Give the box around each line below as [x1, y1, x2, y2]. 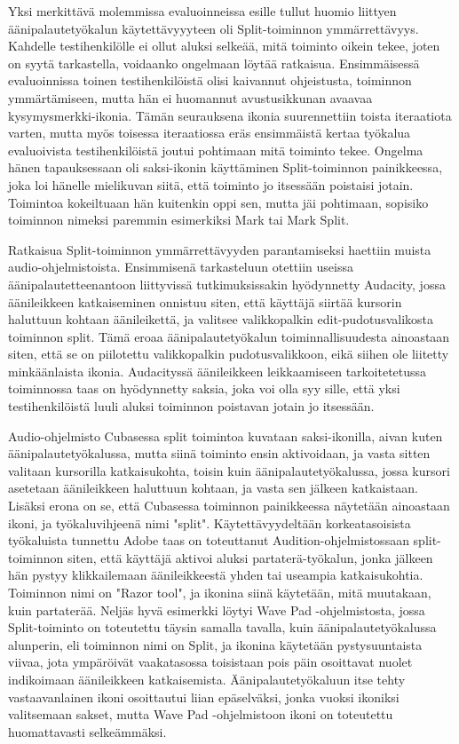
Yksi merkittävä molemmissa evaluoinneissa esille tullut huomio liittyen [8, 2, 397, 20]
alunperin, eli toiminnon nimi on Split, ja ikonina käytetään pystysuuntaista [8, 635, 423, 653]
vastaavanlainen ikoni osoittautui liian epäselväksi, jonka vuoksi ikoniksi [8, 687, 400, 706]
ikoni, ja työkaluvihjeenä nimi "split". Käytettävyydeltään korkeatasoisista [8, 513, 411, 532]
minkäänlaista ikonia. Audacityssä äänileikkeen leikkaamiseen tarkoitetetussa [8, 361, 427, 380]
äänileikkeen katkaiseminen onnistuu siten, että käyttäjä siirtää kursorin [8, 292, 402, 311]
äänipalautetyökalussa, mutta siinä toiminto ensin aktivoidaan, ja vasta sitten [8, 444, 431, 463]
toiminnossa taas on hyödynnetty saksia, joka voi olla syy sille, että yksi [8, 379, 400, 398]
